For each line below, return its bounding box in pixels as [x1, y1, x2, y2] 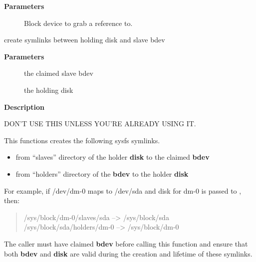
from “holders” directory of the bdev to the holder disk [15, 168, 189, 179]
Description [4, 101, 45, 112]
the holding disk [24, 84, 73, 95]
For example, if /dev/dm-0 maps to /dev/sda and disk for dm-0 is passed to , [4, 185, 242, 196]
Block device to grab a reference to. [24, 17, 133, 28]
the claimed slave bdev [24, 68, 93, 78]
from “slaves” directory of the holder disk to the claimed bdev [15, 152, 210, 162]
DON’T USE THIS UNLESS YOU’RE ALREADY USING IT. [4, 118, 196, 129]
